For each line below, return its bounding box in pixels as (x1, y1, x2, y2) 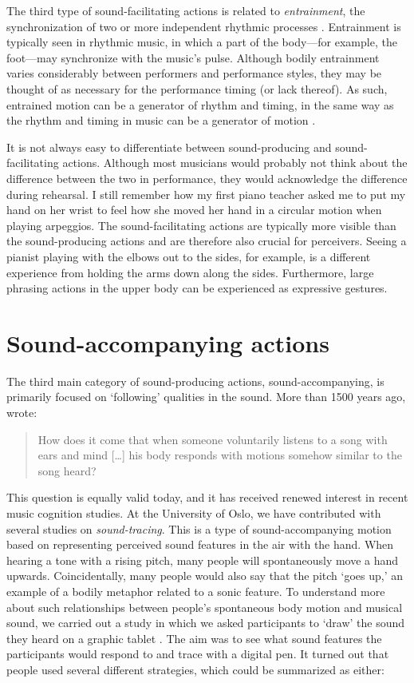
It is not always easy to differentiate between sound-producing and (6, 138, 332, 155)
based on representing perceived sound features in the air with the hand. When (6, 536, 394, 553)
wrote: (6, 404, 37, 420)
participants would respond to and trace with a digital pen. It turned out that (6, 645, 389, 662)
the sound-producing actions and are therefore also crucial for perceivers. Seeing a (6, 232, 407, 249)
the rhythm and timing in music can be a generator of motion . (6, 112, 316, 129)
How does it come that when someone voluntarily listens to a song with (37, 431, 388, 447)
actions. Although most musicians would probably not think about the (62, 154, 408, 171)
